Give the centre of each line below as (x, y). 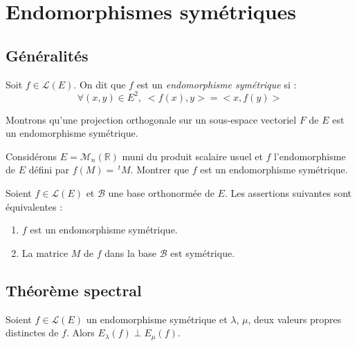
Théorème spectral (74, 290)
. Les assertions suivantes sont (288, 193)
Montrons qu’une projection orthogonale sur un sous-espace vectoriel (151, 119)
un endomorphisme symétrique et (157, 319)
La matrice (45, 252)
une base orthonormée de (161, 193)
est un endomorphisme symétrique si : (217, 84)
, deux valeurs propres (295, 319)
